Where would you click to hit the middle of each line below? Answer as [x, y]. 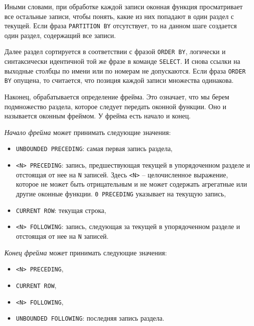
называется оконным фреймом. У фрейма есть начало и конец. [98, 116]
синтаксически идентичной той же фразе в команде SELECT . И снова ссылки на [122, 61]
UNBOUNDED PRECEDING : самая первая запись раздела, [94, 148]
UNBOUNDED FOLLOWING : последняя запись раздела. [90, 318]
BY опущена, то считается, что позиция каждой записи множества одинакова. [119, 80]
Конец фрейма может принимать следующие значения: [86, 252]
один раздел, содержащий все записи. [60, 35]
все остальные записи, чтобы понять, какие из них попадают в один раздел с [119, 16]
